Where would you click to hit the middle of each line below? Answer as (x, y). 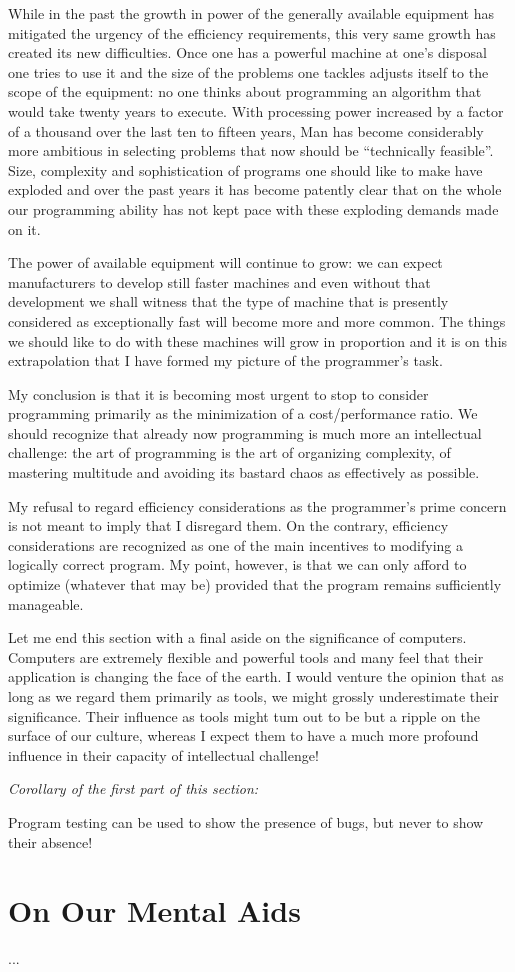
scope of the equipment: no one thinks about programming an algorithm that (245, 91)
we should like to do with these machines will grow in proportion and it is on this (258, 340)
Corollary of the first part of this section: (133, 788)
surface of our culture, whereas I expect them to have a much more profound (243, 735)
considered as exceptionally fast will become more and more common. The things (257, 320)
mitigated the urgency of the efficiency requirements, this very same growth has (252, 32)
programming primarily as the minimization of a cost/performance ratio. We (243, 413)
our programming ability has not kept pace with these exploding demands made (253, 208)
